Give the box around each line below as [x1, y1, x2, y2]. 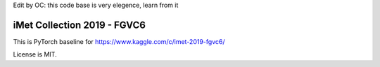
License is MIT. [13, 50, 57, 59]
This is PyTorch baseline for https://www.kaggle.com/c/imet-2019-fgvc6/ [13, 37, 225, 45]
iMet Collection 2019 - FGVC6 [13, 19, 146, 31]
